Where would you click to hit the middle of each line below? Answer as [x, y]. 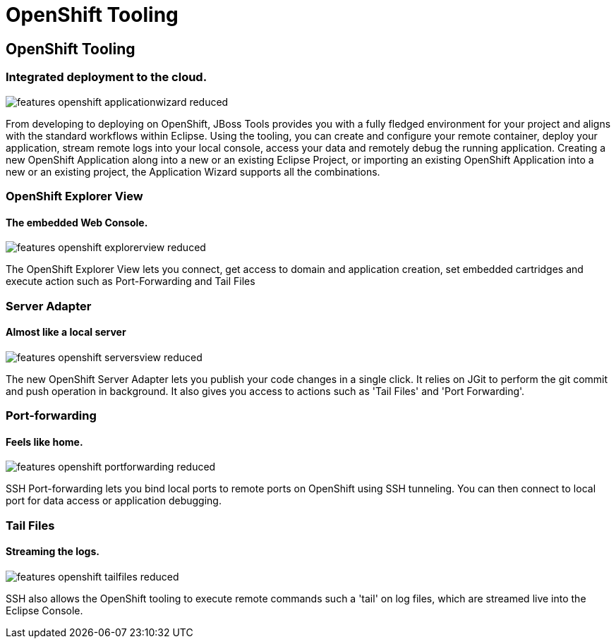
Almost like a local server [66, 332]
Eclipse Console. [44, 610]
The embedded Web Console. [77, 222]
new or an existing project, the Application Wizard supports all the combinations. [193, 171]
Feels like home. [44, 442]
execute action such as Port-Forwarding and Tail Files [131, 281]
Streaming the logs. [53, 552]
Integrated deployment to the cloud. [107, 77]
